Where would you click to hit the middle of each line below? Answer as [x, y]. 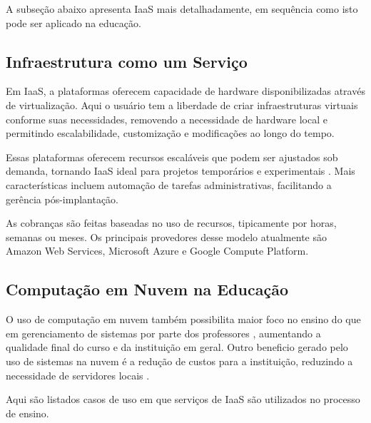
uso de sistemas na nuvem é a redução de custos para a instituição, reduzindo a [179, 361]
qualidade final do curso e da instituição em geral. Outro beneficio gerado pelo [177, 347]
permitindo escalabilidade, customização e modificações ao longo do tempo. [170, 133]
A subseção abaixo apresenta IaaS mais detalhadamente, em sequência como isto [182, 9]
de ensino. [27, 413]
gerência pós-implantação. [62, 199]
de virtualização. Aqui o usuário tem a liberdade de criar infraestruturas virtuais [182, 105]
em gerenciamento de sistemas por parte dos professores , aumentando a [163, 333]
